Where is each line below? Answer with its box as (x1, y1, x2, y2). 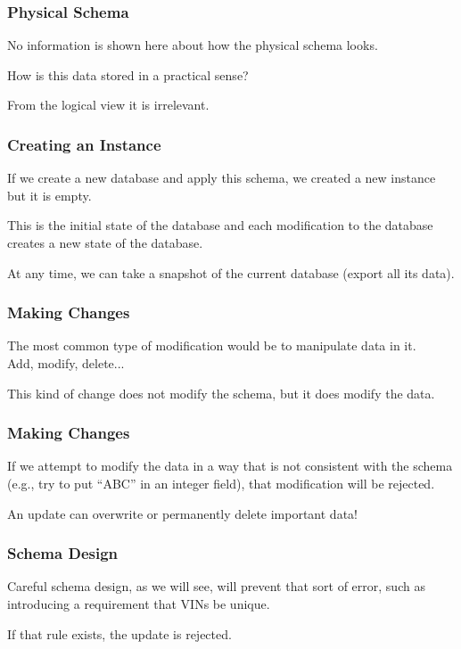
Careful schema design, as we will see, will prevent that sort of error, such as (7, 577, 425, 596)
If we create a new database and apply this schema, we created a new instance (7, 168, 436, 187)
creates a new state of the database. (7, 234, 203, 251)
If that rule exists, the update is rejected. (7, 624, 232, 643)
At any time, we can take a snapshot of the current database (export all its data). (7, 263, 455, 282)
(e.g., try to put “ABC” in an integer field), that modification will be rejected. (7, 474, 435, 492)
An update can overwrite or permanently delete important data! (7, 504, 358, 522)
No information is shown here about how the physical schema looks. (7, 36, 378, 54)
